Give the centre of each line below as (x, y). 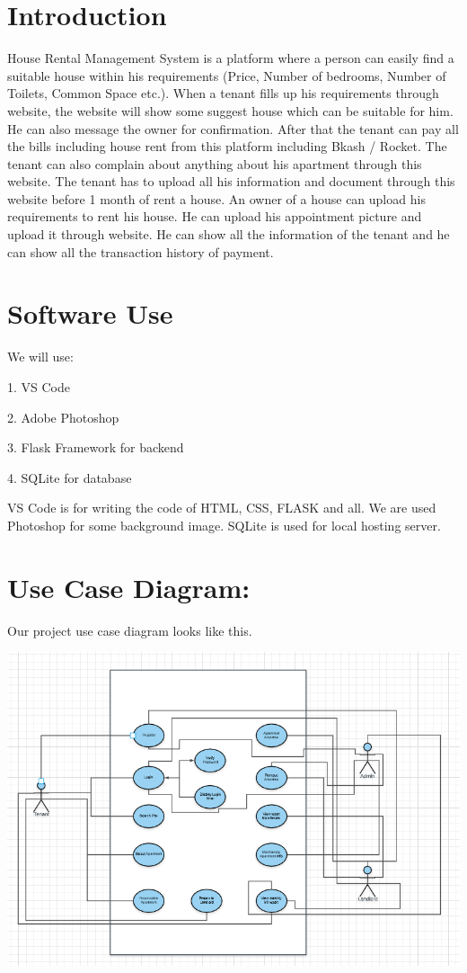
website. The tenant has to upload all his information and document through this (231, 181)
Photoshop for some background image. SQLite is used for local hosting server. (224, 525)
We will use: (40, 357)
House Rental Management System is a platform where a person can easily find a (231, 58)
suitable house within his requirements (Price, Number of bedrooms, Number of (227, 75)
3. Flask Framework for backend (96, 447)
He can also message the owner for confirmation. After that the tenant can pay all (233, 128)
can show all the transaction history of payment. (141, 251)
